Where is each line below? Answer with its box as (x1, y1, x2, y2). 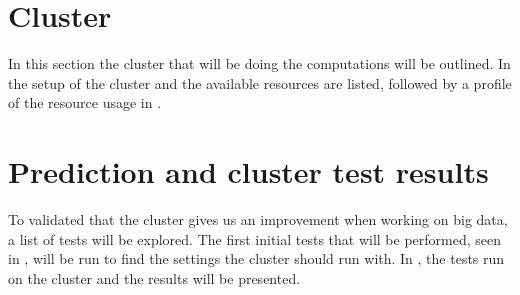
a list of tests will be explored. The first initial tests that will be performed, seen (8, 228, 502, 249)
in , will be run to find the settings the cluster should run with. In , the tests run (8, 248, 505, 269)
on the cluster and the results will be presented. (8, 267, 301, 288)
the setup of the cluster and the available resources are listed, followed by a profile (8, 72, 512, 93)
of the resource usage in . (8, 92, 162, 113)
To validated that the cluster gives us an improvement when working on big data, (8, 209, 508, 230)
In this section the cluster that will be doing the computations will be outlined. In (8, 53, 511, 74)
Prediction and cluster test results (8, 151, 489, 192)
